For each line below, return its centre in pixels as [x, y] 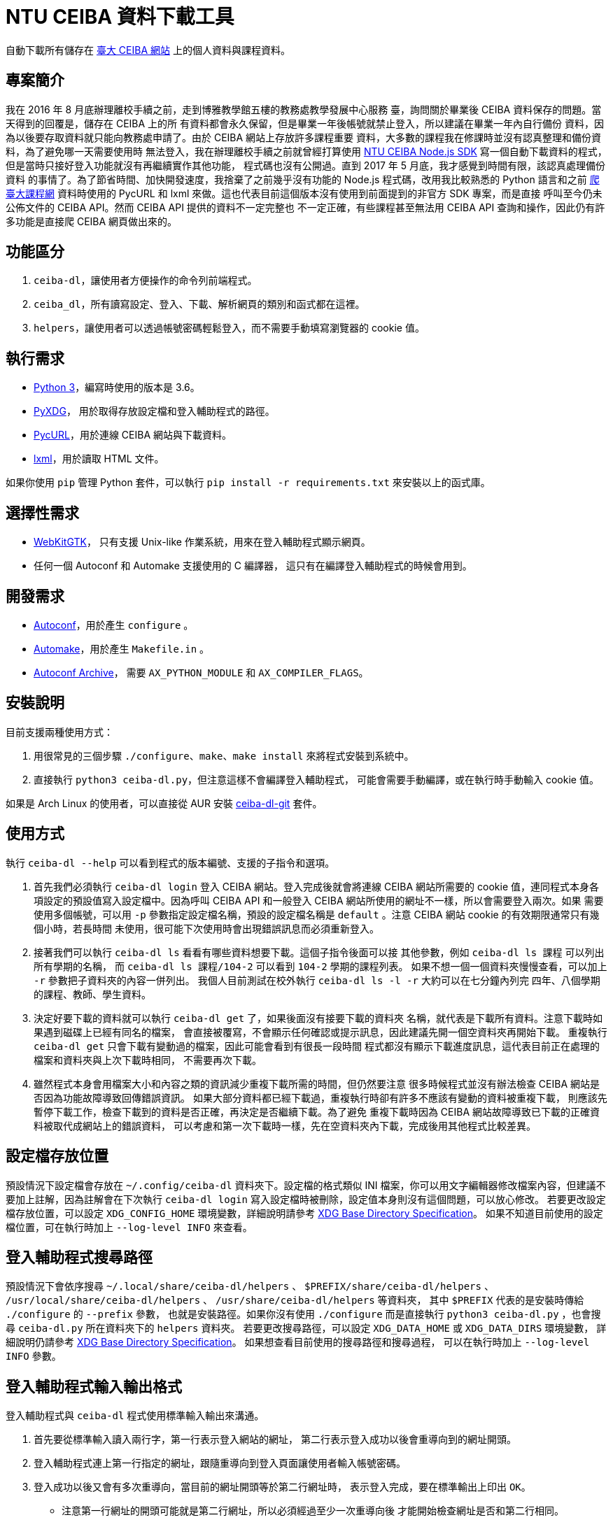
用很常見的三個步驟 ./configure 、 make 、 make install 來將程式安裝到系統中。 [224, 755]
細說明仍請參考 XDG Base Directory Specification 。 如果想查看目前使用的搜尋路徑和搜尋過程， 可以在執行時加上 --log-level [298, 1342]
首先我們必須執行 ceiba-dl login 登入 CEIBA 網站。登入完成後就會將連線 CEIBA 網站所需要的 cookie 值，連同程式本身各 [316, 886]
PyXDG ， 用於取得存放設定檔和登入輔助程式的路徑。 [154, 411]
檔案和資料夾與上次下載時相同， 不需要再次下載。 [148, 1060]
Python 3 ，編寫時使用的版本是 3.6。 [117, 387]
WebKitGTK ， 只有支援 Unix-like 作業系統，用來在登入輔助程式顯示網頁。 [202, 542]
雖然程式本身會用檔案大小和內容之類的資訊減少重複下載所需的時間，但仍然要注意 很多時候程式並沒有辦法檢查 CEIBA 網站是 [317, 1083]
